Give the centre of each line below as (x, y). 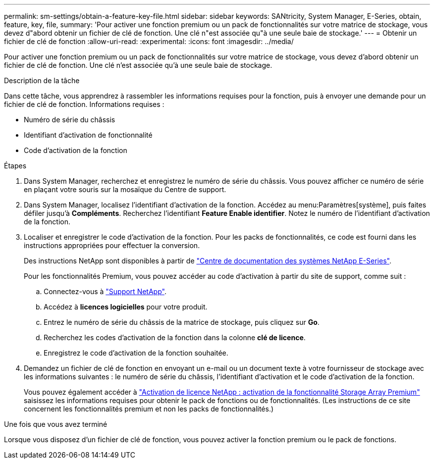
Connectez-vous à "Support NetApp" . (105, 291)
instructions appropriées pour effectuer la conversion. (112, 245)
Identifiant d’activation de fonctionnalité (88, 135)
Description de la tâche (42, 80)
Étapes (15, 166)
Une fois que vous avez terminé (56, 424)
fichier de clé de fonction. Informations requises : (84, 104)
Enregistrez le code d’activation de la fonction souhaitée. (136, 353)
